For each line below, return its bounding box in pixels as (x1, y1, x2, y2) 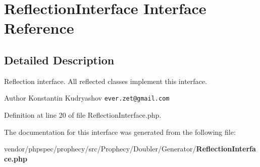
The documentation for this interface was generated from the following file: (4, 126, 236, 137)
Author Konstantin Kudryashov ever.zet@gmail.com (4, 93, 170, 103)
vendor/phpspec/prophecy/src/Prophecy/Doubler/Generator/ (4, 143, 196, 154)
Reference (4, 18, 74, 38)
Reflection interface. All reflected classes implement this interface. (4, 75, 207, 86)
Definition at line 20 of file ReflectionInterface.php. (4, 110, 162, 120)
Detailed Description (4, 52, 115, 67)
